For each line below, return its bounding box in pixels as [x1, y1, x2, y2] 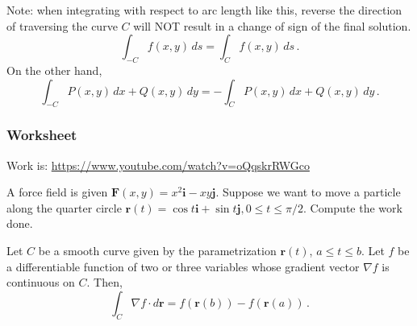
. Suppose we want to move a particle [215, 184, 401, 200]
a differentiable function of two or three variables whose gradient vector [6, 258, 360, 274]
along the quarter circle [6, 199, 122, 216]
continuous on [6, 274, 75, 291]
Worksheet [6, 125, 77, 145]
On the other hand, [6, 61, 102, 78]
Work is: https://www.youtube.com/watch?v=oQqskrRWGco [6, 156, 310, 173]
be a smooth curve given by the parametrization [38, 241, 277, 258]
